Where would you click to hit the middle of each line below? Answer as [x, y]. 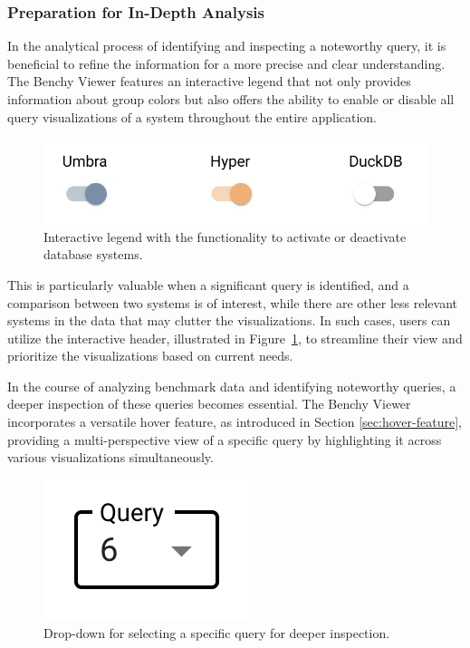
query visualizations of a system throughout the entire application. [192, 116]
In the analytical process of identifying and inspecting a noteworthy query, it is [227, 46]
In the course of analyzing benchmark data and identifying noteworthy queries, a [232, 386]
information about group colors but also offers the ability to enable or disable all [231, 99]
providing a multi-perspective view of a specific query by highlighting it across [225, 439]
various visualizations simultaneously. [110, 457]
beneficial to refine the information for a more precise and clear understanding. [226, 63]
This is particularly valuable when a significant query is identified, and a [208, 284]
